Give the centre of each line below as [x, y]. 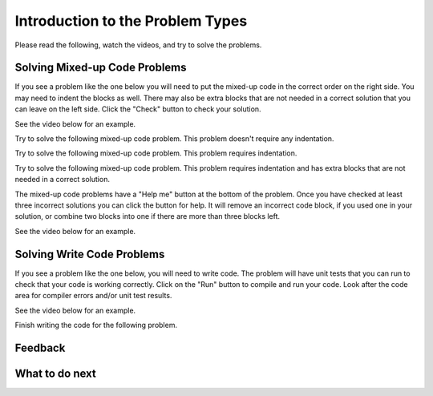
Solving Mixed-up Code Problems [101, 68]
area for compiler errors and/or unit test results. [93, 296]
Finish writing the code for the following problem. [96, 325]
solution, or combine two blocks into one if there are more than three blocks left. [148, 216]
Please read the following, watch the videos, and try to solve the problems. [138, 45]
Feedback [40, 348]
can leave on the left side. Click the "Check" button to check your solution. [138, 109]
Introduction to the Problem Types [131, 21]
